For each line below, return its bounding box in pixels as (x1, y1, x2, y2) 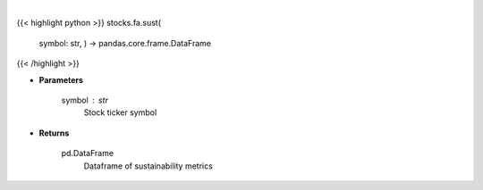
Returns (38, 128, 70, 138)
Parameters (38, 74, 84, 85)
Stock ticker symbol (83, 107, 157, 118)
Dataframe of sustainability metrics (83, 161, 214, 171)
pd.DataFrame (61, 148, 114, 159)
